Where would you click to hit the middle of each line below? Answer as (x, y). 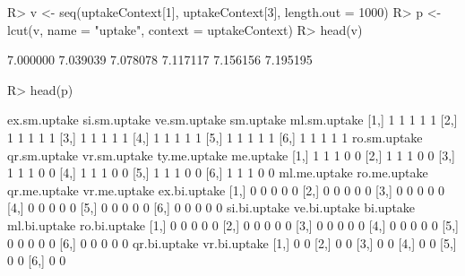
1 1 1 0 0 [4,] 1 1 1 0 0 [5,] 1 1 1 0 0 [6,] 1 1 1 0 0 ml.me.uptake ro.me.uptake (218, 172)
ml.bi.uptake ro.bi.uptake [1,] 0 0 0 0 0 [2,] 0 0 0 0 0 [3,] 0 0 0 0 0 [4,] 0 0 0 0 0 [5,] (233, 224)
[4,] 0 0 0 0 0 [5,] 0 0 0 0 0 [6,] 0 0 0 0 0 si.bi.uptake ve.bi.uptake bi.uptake (211, 207)
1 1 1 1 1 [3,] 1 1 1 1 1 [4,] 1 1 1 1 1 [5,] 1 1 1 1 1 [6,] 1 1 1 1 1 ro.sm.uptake (215, 137)
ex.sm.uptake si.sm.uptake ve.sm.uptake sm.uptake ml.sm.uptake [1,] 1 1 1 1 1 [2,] (232, 120)
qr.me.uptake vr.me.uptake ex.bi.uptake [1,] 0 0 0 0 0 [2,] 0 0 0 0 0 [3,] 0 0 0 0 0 (226, 190)
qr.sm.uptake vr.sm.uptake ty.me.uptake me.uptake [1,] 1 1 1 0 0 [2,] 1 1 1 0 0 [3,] (231, 155)
